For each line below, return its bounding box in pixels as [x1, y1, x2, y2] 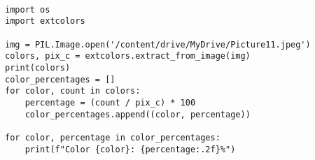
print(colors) [5, 62, 71, 73]
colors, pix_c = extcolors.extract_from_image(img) [5, 51, 251, 61]
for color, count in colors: [5, 86, 141, 96]
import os [5, 4, 50, 15]
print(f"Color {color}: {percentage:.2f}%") [24, 144, 236, 154]
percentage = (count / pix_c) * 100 [24, 97, 196, 108]
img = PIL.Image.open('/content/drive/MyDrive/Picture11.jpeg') [5, 39, 311, 50]
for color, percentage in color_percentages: [5, 132, 220, 143]
